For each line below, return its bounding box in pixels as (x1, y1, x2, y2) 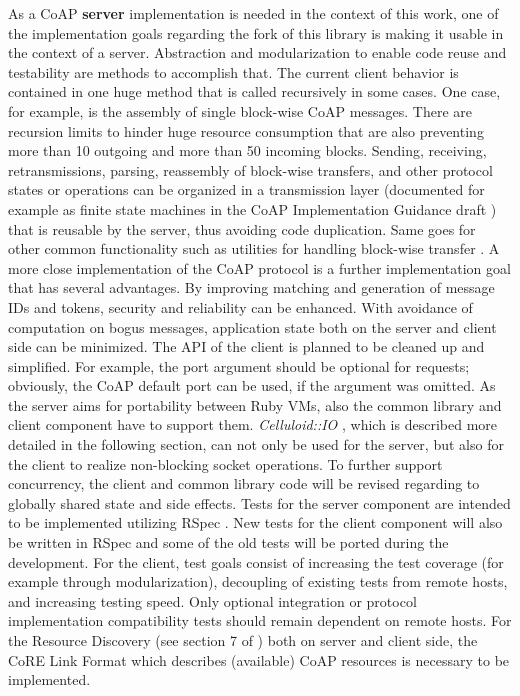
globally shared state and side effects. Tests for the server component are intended (8, 492, 511, 513)
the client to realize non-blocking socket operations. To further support (8, 453, 443, 474)
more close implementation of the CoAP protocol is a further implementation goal (8, 257, 511, 278)
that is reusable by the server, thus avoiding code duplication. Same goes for (8, 218, 476, 239)
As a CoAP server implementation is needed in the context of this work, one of (8, 3, 499, 23)
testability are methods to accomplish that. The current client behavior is (8, 61, 459, 82)
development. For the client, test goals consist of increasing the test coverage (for (8, 551, 504, 572)
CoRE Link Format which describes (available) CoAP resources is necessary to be (8, 649, 510, 670)
